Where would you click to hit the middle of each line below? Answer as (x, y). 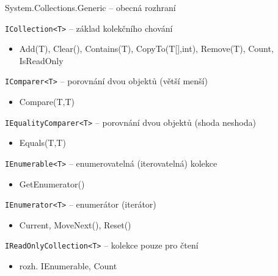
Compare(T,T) (47, 102)
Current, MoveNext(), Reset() (75, 224)
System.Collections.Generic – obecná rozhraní (90, 7)
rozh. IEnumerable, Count (68, 266)
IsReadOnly (41, 60)
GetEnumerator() (52, 183)
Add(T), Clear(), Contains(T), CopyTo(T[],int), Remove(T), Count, (146, 49)
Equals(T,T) (42, 143)
